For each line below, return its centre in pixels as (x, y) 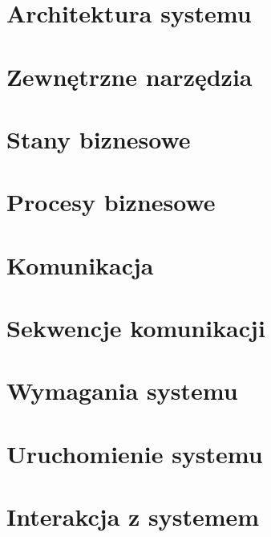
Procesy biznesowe (111, 202)
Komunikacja (80, 264)
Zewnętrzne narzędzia (129, 76)
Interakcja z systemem (133, 517)
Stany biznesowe (99, 138)
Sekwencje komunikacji (136, 328)
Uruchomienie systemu (135, 453)
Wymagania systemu (122, 391)
